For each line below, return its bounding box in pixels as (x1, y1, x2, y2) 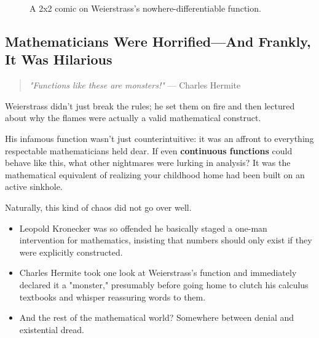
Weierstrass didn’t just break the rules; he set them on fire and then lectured (5, 99, 295, 112)
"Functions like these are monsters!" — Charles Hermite (29, 79, 241, 92)
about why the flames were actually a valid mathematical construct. (5, 111, 261, 124)
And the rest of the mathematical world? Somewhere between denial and (19, 311, 294, 324)
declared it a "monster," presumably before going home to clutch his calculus (19, 278, 309, 291)
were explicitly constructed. (19, 245, 123, 258)
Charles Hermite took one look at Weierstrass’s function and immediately (19, 266, 297, 279)
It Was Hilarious (5, 50, 112, 69)
